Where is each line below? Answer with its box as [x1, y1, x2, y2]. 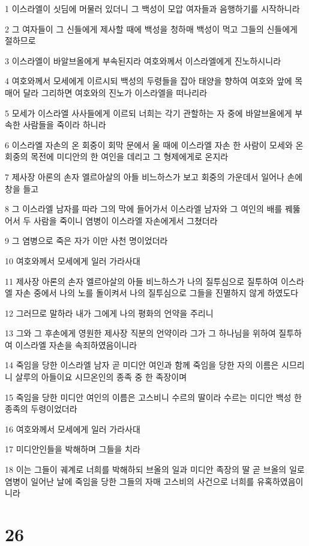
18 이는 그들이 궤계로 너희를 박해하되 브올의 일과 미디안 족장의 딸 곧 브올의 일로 [5, 463, 305, 476]
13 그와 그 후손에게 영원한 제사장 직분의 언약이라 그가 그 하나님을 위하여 [5, 327, 276, 339]
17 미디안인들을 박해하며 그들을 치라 [5, 443, 140, 455]
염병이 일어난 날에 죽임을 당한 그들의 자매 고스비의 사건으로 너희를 [5, 475, 254, 487]
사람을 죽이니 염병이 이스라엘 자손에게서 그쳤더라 [33, 214, 218, 226]
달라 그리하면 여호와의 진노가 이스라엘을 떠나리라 [23, 86, 208, 99]
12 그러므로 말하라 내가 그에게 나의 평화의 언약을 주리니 [5, 306, 214, 319]
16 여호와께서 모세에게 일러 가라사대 [5, 422, 140, 435]
